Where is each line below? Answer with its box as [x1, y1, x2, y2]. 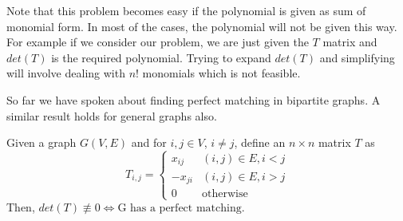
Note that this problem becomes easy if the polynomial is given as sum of [6, 2, 366, 18]
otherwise [202, 187, 248, 199]
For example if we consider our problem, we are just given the [6, 34, 309, 50]
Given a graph [6, 134, 77, 151]
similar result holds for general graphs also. [6, 107, 217, 124]
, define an [234, 134, 286, 151]
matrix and [322, 34, 377, 50]
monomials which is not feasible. [142, 65, 301, 81]
